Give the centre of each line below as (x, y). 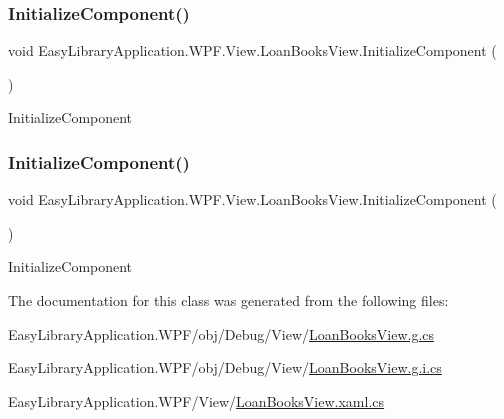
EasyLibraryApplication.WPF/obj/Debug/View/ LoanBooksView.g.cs (221, 333)
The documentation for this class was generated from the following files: (228, 300)
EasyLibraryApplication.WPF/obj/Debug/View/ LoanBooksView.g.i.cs (225, 367)
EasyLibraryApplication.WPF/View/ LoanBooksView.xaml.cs (196, 400)
